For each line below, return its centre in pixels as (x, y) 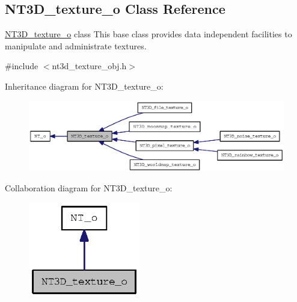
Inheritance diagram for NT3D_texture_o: (84, 86)
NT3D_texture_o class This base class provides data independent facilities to (148, 34)
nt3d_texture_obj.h (89, 66)
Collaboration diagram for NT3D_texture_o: (89, 188)
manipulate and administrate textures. (76, 45)
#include (22, 66)
